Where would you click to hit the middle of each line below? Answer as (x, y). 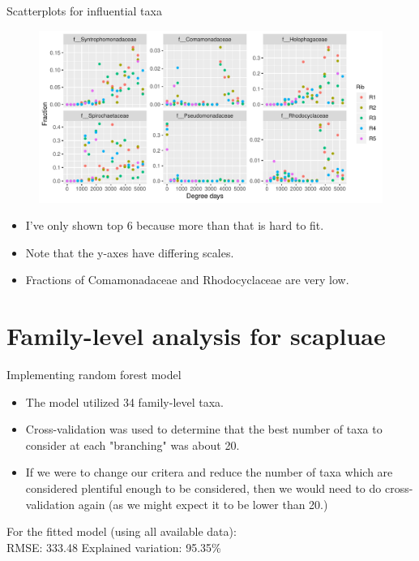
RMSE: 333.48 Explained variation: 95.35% (114, 547)
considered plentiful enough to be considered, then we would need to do (203, 488)
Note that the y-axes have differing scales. (130, 252)
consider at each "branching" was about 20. (133, 444)
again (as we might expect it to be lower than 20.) (203, 504)
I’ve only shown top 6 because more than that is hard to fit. (175, 225)
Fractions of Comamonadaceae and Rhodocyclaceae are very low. (187, 280)
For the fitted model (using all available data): (122, 531)
